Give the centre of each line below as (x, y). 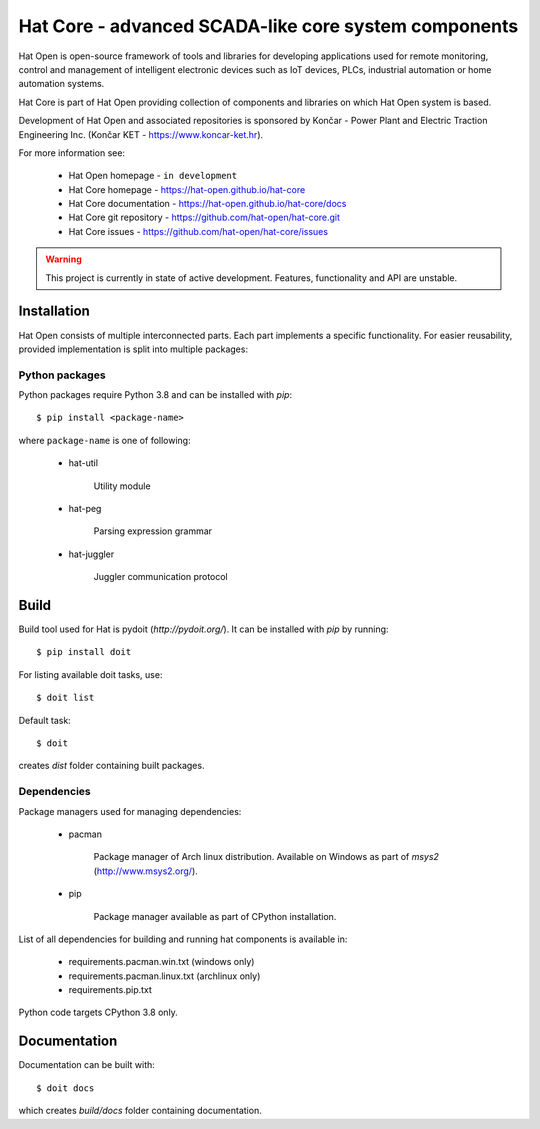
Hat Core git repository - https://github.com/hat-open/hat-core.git (204, 217)
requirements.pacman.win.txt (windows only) (161, 962)
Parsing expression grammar (153, 531)
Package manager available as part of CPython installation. (215, 916)
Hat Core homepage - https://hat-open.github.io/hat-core (187, 189)
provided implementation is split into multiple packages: (133, 349)
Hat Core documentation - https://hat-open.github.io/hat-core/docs (207, 204)
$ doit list (65, 698)
